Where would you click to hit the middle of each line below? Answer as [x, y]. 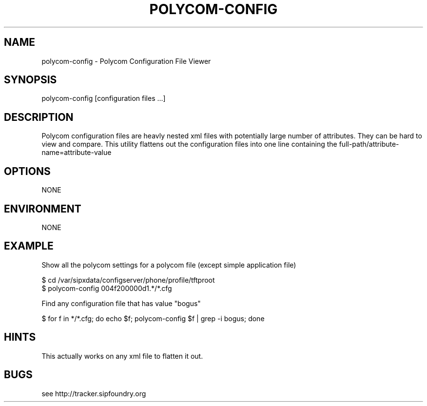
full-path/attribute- [369, 144]
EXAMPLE [29, 246]
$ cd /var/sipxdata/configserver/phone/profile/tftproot [128, 280]
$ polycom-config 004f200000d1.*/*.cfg [107, 288]
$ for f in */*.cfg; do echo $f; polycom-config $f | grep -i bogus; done [153, 318]
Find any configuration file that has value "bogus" [121, 303]
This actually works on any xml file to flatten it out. [122, 356]
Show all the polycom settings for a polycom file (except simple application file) [169, 265]
